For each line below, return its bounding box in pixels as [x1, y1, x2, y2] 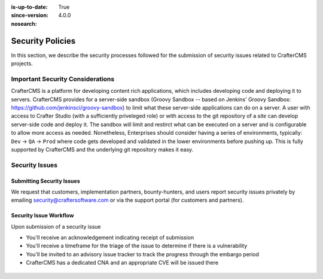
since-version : [11, 12, 49, 19]
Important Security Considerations [11, 75, 115, 83]
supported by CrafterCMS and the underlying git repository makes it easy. [11, 145, 194, 153]
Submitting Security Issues [11, 177, 80, 184]
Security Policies [11, 36, 76, 46]
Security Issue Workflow [11, 212, 74, 219]
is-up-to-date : [11, 4, 48, 10]
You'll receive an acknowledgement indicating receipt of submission [26, 234, 194, 241]
